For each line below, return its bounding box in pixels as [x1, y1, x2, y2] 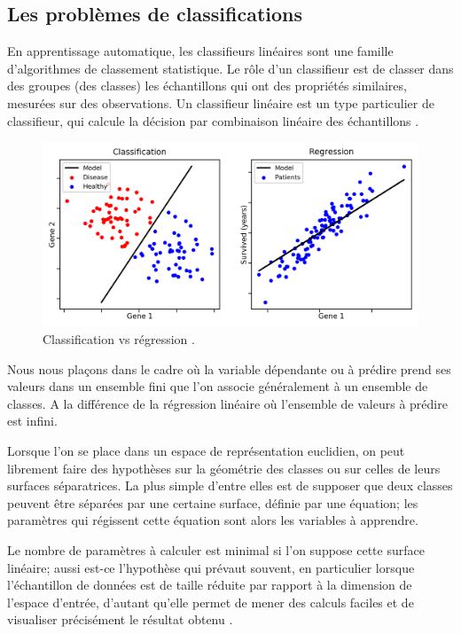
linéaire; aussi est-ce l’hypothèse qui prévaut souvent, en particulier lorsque [7, 558, 415, 576]
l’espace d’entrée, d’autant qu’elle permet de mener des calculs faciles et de [7, 592, 414, 611]
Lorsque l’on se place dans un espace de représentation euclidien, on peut [7, 442, 405, 459]
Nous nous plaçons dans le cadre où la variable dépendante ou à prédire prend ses [7, 359, 451, 378]
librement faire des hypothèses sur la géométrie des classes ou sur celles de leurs [7, 458, 441, 477]
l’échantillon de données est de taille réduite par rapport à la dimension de [7, 575, 412, 594]
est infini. [7, 411, 58, 430]
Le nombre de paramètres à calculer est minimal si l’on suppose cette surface [7, 540, 425, 559]
